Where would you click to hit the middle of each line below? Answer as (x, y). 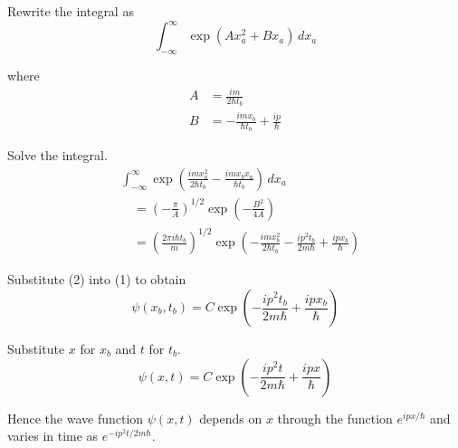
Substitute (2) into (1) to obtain (97, 279)
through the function (335, 418)
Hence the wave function (76, 418)
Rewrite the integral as (71, 11)
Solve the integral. (57, 155)
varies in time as (53, 436)
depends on (231, 418)
